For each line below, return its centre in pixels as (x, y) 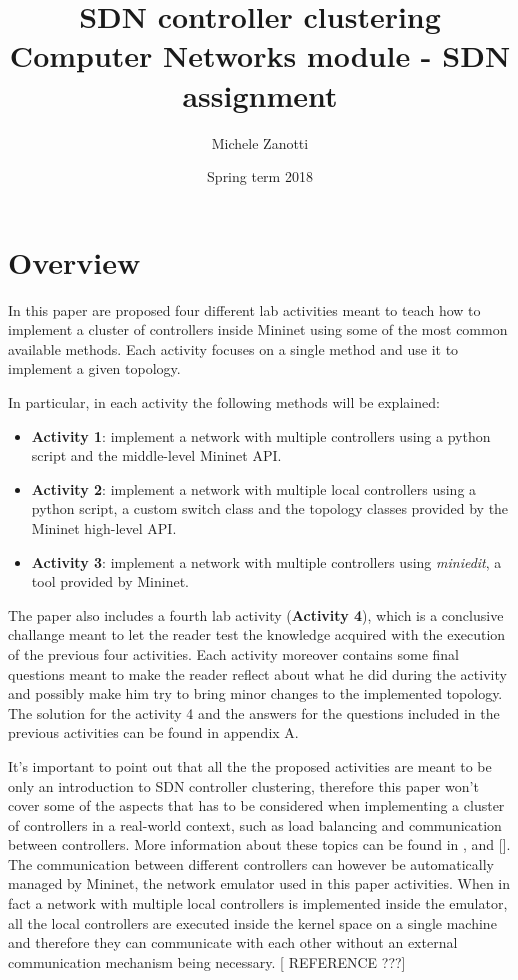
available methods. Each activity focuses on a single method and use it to (233, 348)
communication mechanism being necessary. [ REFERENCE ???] (207, 961)
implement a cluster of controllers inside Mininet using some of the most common (258, 329)
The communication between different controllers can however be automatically (251, 863)
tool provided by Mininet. (110, 581)
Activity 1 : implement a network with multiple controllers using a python (261, 435)
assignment (260, 94)
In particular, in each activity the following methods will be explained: (224, 402)
